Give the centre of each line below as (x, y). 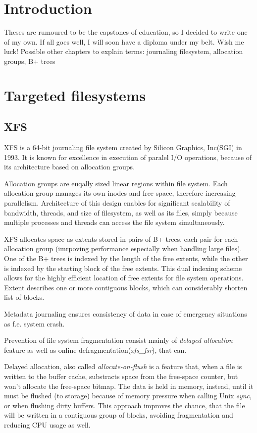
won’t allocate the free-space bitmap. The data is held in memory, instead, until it (129, 386)
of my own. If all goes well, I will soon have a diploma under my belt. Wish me (124, 41)
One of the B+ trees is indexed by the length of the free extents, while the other (126, 258)
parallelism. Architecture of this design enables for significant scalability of (117, 203)
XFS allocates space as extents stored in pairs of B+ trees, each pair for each (121, 239)
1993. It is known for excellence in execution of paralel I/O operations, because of (128, 157)
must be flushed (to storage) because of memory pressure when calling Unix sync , (128, 396)
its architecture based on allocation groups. (70, 167)
